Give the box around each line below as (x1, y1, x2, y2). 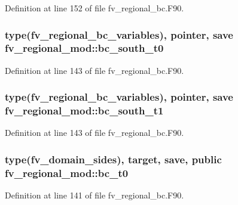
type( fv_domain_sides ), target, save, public (5, 151, 222, 166)
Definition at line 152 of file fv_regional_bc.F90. (5, 2, 184, 14)
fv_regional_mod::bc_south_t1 (5, 103, 164, 118)
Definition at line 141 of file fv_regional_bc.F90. (5, 189, 184, 201)
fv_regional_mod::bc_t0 (5, 165, 129, 180)
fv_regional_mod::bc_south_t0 (5, 41, 164, 55)
